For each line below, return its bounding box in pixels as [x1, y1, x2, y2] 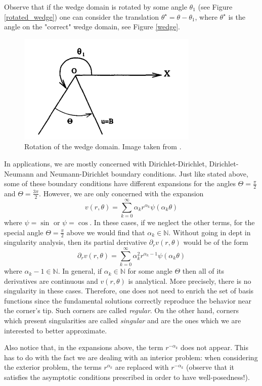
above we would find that [66, 227, 145, 237]
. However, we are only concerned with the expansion [39, 188, 204, 198]
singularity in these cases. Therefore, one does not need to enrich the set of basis [4, 285, 254, 296]
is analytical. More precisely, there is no [128, 275, 251, 286]
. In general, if [58, 266, 102, 276]
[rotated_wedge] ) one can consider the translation [4, 11, 159, 22]
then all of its [182, 266, 224, 276]
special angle [4, 227, 43, 237]
